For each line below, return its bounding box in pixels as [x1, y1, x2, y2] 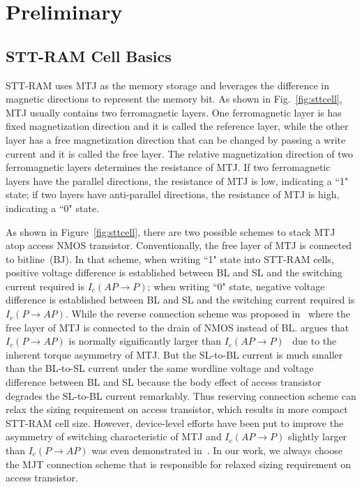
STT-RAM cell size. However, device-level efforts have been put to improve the [6, 415, 344, 430]
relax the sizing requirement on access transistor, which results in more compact [6, 402, 348, 417]
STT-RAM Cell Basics [6, 45, 172, 66]
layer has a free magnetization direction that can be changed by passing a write [6, 132, 346, 147]
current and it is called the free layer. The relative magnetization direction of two [6, 146, 354, 160]
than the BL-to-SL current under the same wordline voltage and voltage [6, 361, 314, 375]
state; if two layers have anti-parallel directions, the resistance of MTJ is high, [6, 187, 340, 202]
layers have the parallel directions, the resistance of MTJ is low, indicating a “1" [6, 173, 349, 188]
